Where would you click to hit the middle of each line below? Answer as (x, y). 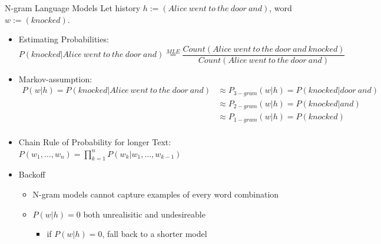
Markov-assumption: (55, 78)
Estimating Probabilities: (64, 39)
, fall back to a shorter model (155, 234)
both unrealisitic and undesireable (144, 214)
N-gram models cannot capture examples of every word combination (156, 194)
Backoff (32, 174)
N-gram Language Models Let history (73, 8)
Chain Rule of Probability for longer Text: (95, 141)
